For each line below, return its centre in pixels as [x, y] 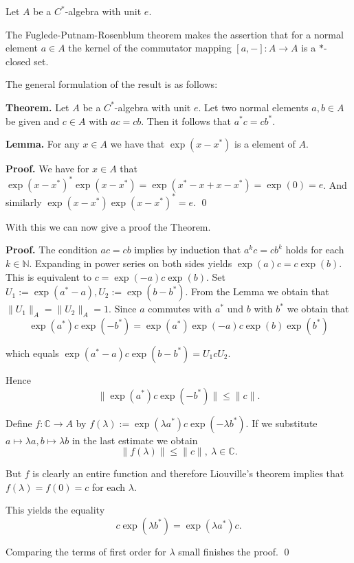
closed [18, 61]
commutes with [180, 309]
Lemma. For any [43, 144]
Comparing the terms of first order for [86, 551]
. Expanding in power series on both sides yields [131, 263]
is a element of [265, 144]
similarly [24, 202]
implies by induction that [188, 250]
